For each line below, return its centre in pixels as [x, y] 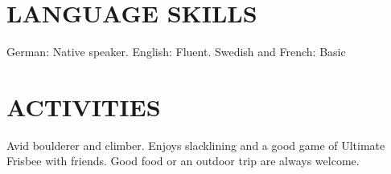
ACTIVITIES [84, 106]
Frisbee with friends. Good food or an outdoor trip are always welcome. [183, 161]
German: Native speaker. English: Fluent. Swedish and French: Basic [176, 52]
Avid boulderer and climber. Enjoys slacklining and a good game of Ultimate [196, 145]
